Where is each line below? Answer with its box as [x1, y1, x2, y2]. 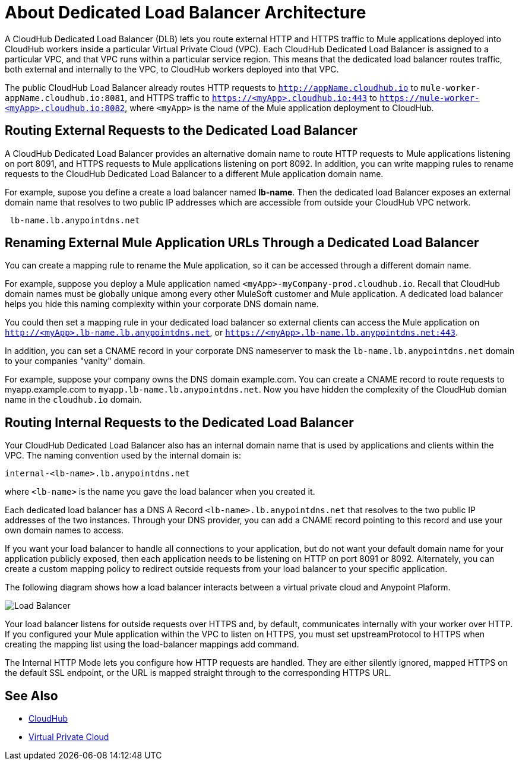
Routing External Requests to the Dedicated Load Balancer [5, 123, 357, 138]
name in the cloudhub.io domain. [5, 394, 142, 405]
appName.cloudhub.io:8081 [5, 93, 125, 103]
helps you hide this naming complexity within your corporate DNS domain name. [5, 299, 319, 309]
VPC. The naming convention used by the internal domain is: [5, 450, 241, 461]
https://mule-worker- [379, 93, 480, 103]
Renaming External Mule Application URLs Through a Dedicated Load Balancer [5, 235, 479, 251]
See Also [5, 688, 58, 703]
